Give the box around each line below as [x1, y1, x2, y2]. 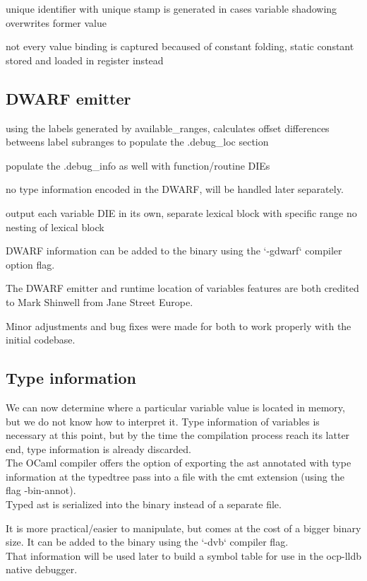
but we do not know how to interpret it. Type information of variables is [6, 413, 320, 428]
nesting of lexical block [6, 219, 104, 234]
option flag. [6, 257, 55, 271]
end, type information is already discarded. [6, 441, 191, 456]
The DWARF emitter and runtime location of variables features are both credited [6, 281, 359, 295]
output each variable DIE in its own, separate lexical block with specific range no [6, 205, 357, 220]
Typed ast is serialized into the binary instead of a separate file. [6, 497, 282, 512]
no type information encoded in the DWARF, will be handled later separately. [6, 182, 344, 196]
